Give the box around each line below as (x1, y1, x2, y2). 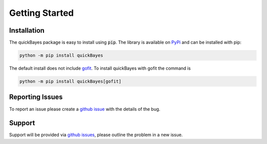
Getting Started (9, 7, 74, 18)
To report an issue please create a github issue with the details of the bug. (9, 106, 161, 112)
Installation (9, 26, 44, 35)
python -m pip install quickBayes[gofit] (19, 79, 122, 84)
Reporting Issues (9, 93, 63, 101)
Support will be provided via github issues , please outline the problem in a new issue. (9, 132, 183, 138)
